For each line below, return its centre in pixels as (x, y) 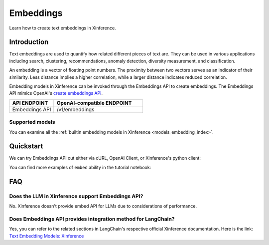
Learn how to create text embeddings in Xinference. (63, 28)
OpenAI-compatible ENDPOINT (94, 103)
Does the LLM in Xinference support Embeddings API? (76, 196)
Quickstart (26, 146)
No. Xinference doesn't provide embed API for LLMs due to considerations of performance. (103, 206)
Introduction (29, 42)
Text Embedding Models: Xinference (47, 236)
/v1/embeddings (75, 109)
